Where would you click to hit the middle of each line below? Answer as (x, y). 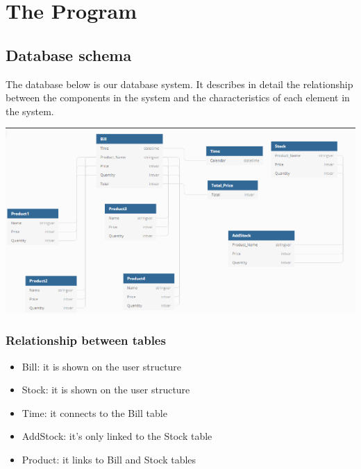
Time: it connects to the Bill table (94, 412)
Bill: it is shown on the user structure (102, 366)
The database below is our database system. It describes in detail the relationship (179, 84)
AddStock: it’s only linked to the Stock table (117, 436)
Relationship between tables (86, 340)
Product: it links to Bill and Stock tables (109, 459)
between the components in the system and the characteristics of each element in (178, 97)
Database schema (69, 54)
